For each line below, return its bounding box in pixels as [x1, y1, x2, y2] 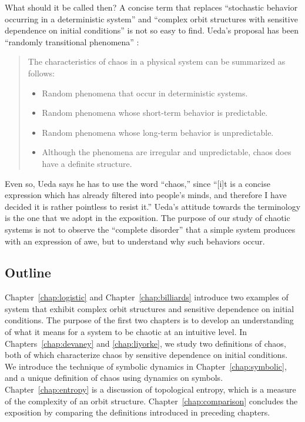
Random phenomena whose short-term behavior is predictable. [42, 106, 268, 119]
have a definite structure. [42, 157, 132, 169]
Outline [5, 263, 51, 282]
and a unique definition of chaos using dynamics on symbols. [5, 371, 223, 384]
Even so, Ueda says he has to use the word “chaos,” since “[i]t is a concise [5, 177, 270, 189]
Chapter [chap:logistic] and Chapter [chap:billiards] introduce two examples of [5, 291, 289, 303]
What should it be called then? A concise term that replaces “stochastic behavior [5, 1, 298, 13]
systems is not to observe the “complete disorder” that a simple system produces [5, 223, 296, 235]
